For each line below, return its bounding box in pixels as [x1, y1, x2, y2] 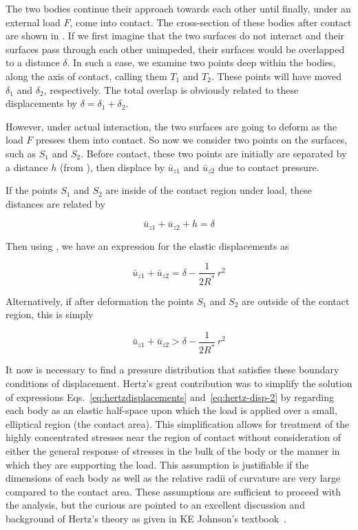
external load [6, 14, 61, 29]
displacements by [6, 96, 77, 110]
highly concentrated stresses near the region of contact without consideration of [6, 430, 341, 444]
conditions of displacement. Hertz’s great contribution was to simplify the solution [6, 375, 352, 390]
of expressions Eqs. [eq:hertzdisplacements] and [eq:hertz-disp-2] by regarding [6, 389, 334, 404]
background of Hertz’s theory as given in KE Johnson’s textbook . [6, 511, 287, 525]
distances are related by [6, 196, 105, 210]
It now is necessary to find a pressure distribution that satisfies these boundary [6, 362, 339, 377]
